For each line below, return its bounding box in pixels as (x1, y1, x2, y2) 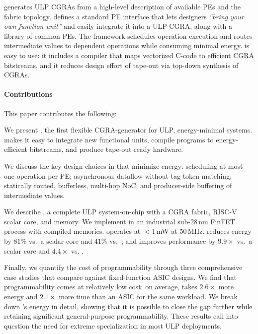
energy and (4, 291, 38, 302)
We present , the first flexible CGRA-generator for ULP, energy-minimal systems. (4, 125, 253, 135)
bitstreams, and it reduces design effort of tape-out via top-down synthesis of (4, 60, 239, 70)
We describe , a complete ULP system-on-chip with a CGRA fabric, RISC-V (4, 206, 237, 217)
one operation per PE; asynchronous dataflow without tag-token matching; (4, 170, 232, 181)
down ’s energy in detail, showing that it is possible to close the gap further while (4, 301, 253, 311)
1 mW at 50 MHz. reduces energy (152, 226, 252, 236)
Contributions (4, 89, 53, 99)
